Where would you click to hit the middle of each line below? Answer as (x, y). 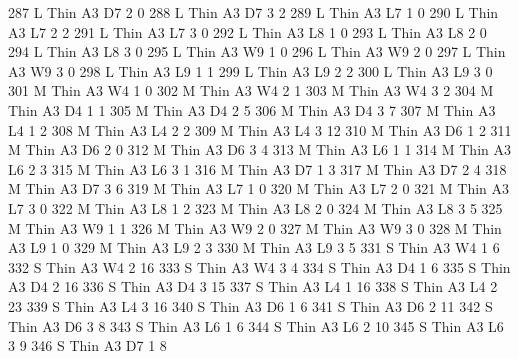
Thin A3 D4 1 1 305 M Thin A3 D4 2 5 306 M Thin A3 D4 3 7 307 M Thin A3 (252, 109)
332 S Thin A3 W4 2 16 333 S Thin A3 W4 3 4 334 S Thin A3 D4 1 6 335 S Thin (259, 266)
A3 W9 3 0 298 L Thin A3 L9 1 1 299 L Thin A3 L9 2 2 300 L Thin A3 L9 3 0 (250, 70)
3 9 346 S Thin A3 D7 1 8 (87, 345)
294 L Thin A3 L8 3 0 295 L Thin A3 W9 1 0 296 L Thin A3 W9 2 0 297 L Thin (257, 51)
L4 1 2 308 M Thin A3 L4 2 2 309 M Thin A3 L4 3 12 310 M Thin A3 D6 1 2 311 (260, 129)
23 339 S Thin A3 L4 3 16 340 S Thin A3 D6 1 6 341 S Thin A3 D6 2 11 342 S (250, 305)
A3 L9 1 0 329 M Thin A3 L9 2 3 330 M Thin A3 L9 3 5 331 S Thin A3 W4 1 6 (254, 247)
